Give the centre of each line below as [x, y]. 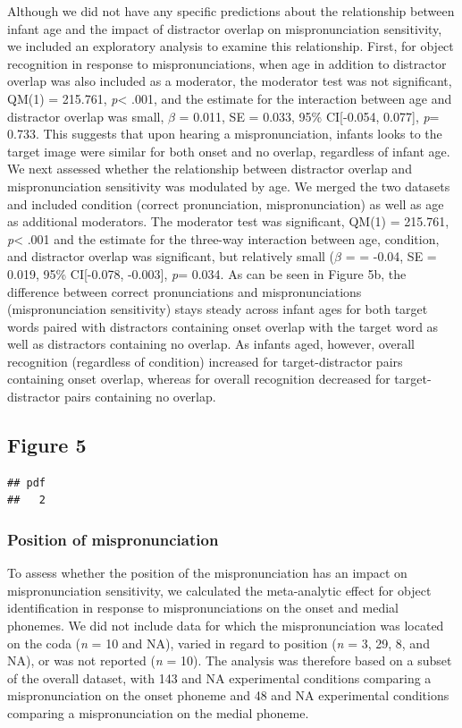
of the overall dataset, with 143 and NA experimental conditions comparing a [219, 677]
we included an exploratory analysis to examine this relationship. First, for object [231, 46]
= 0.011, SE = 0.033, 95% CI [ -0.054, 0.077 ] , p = [309, 116]
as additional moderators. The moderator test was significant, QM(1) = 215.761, [228, 221]
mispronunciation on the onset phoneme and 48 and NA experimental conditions [228, 695]
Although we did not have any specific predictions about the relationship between [231, 11]
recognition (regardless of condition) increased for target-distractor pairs [205, 361]
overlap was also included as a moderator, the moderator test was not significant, [230, 81]
